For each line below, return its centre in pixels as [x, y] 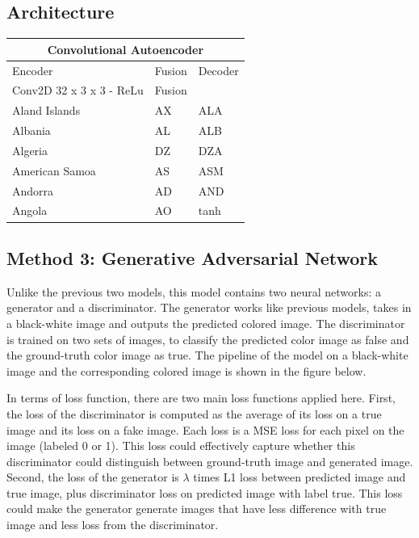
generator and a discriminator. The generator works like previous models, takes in [209, 307]
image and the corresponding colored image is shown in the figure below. [186, 370]
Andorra [33, 190]
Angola [30, 210]
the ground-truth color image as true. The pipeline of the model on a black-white [207, 355]
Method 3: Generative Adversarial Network [193, 257]
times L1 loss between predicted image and [300, 477]
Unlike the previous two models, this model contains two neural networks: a [194, 291]
